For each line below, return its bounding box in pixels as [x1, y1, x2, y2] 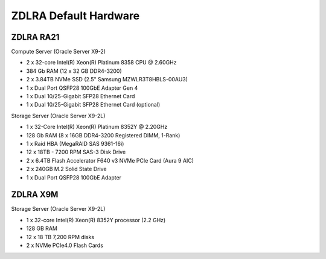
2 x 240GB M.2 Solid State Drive [26, 166, 107, 173]
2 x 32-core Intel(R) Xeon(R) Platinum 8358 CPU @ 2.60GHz [26, 59, 177, 66]
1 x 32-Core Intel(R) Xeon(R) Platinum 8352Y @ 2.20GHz [26, 123, 168, 131]
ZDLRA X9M [11, 190, 59, 200]
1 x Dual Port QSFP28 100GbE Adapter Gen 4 [26, 84, 138, 92]
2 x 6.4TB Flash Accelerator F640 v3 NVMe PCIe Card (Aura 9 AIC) [26, 157, 194, 164]
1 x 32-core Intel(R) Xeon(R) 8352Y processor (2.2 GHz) [26, 216, 166, 223]
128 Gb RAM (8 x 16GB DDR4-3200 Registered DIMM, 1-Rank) [26, 131, 181, 139]
